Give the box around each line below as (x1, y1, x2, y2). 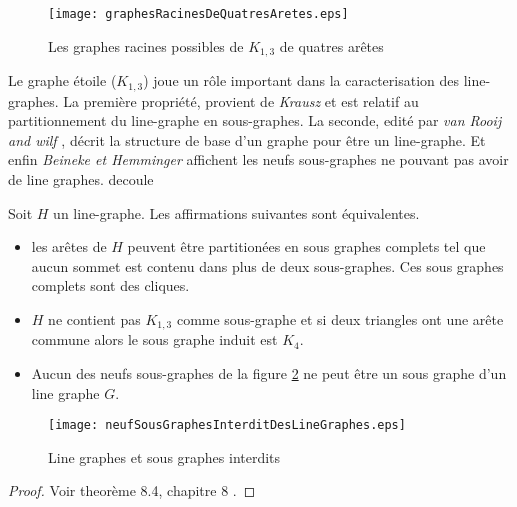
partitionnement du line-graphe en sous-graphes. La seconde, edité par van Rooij (8, 110, 502, 131)
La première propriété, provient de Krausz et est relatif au (63, 90, 419, 111)
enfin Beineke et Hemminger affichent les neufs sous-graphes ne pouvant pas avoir (8, 149, 509, 170)
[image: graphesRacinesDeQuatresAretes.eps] (48, 7, 349, 21)
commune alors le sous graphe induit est (31, 329, 278, 350)
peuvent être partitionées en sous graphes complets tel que (127, 236, 486, 257)
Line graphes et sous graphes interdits (48, 446, 281, 467)
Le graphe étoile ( (8, 70, 117, 91)
